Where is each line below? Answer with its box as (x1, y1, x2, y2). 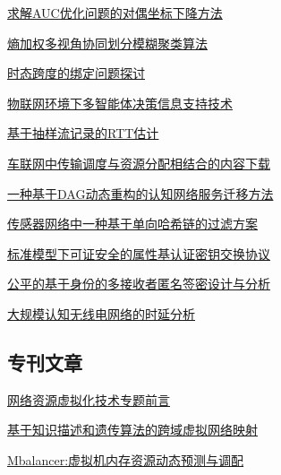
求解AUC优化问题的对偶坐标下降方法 (7, 4, 223, 22)
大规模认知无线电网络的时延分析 (7, 304, 195, 323)
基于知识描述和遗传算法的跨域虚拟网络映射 (7, 420, 258, 439)
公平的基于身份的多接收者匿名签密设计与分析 (7, 274, 270, 293)
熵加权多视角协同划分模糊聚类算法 (7, 33, 208, 52)
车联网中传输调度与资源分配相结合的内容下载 (7, 153, 270, 172)
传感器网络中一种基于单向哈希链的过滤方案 (7, 214, 258, 233)
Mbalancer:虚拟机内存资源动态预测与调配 (7, 450, 244, 469)
